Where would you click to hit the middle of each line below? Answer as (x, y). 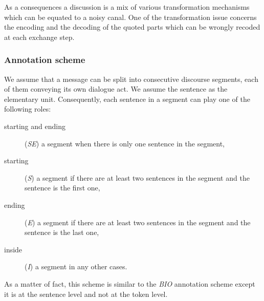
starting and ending (35, 126)
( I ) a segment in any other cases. (76, 266)
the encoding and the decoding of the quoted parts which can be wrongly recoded (132, 27)
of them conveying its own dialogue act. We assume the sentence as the (116, 89)
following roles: (28, 109)
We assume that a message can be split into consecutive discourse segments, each (131, 79)
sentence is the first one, (62, 188)
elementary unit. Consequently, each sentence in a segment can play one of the (127, 99)
